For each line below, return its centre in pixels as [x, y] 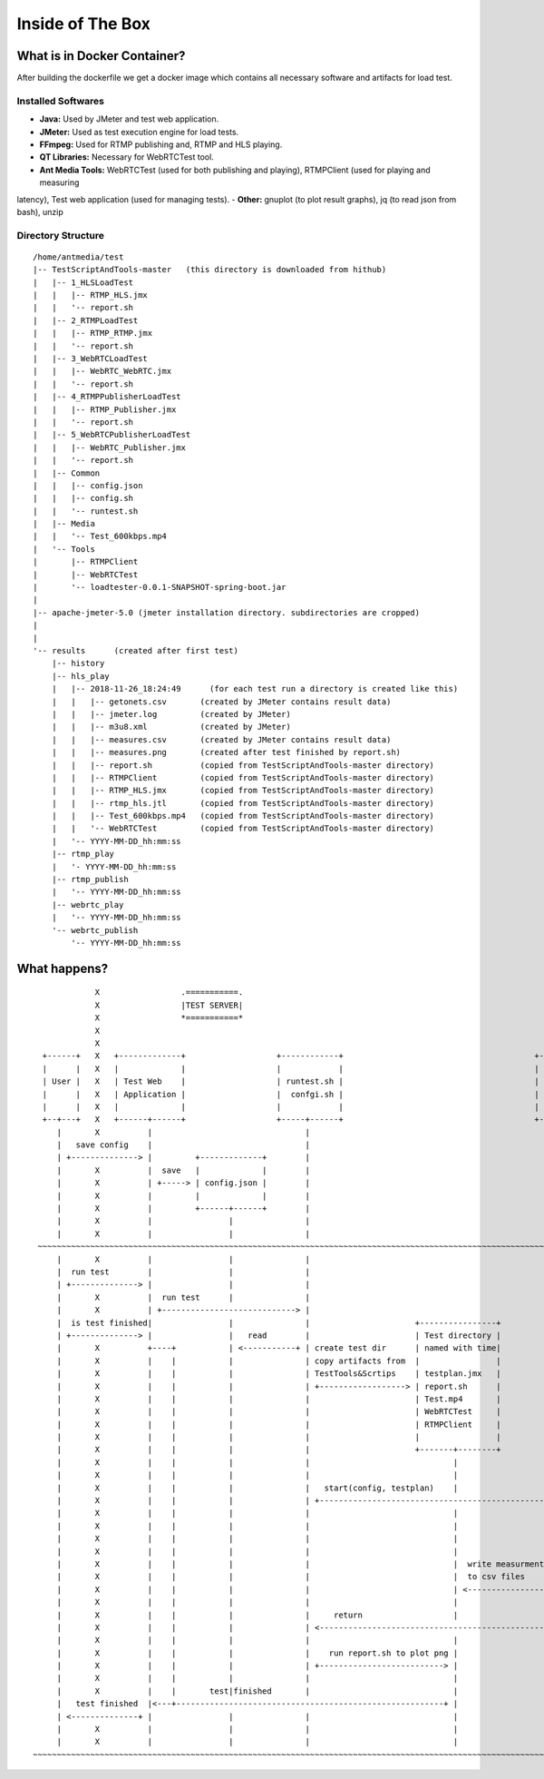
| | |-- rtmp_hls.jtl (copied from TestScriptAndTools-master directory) [243, 803]
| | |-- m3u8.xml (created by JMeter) [171, 727]
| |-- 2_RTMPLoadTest [86, 320]
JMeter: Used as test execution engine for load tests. [139, 132]
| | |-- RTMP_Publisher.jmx [105, 409]
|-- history [78, 663]
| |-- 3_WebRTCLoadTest [91, 359]
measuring [59, 182]
